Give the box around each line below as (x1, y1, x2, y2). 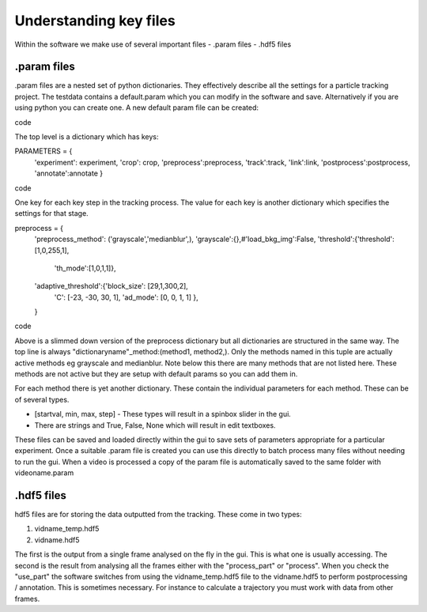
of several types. (14, 395, 70, 404)
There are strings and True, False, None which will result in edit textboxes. (34, 420, 276, 430)
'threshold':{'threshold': (317, 234, 395, 244)
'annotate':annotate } (34, 168, 103, 178)
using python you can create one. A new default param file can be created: (14, 103, 259, 112)
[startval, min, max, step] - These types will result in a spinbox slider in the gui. (34, 410, 292, 419)
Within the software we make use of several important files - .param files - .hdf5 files (14, 40, 292, 49)
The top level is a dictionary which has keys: (14, 132, 159, 142)
